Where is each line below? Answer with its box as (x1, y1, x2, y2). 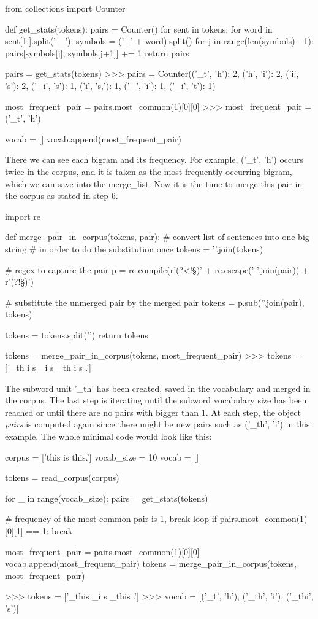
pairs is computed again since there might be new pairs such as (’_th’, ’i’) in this (5, 418, 310, 430)
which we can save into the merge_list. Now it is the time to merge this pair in (5, 177, 303, 190)
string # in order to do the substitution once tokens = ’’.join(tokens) (5, 242, 263, 255)
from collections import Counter (5, 2, 126, 14)
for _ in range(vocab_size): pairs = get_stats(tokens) (5, 491, 208, 504)
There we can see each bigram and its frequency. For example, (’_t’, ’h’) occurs (5, 153, 304, 166)
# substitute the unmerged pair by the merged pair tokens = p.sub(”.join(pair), (5, 295, 305, 308)
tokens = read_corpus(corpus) (5, 471, 119, 484)
